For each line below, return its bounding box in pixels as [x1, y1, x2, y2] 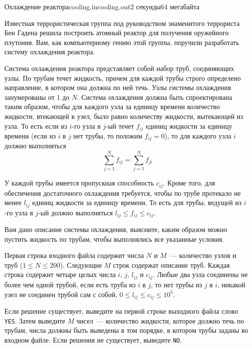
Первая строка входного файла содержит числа [4, 250, 144, 260]
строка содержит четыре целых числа [4, 269, 116, 279]
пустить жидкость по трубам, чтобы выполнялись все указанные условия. [4, 233, 224, 244]
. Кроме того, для [163, 178, 215, 188]
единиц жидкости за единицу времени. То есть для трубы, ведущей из [32, 197, 242, 208]
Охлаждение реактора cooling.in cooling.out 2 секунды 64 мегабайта [4, 1, 200, 11]
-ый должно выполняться [38, 207, 113, 217]
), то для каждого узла [164, 130, 231, 140]
